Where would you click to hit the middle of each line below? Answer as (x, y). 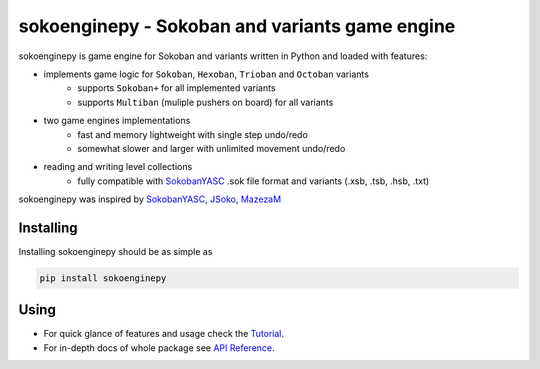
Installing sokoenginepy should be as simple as (115, 251)
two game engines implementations (117, 121)
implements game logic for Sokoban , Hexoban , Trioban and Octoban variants (206, 74)
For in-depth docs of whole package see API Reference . (159, 347)
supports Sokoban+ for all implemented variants (176, 88)
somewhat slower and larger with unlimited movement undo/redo (211, 148)
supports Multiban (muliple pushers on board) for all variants (205, 102)
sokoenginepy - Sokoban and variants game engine (237, 26)
